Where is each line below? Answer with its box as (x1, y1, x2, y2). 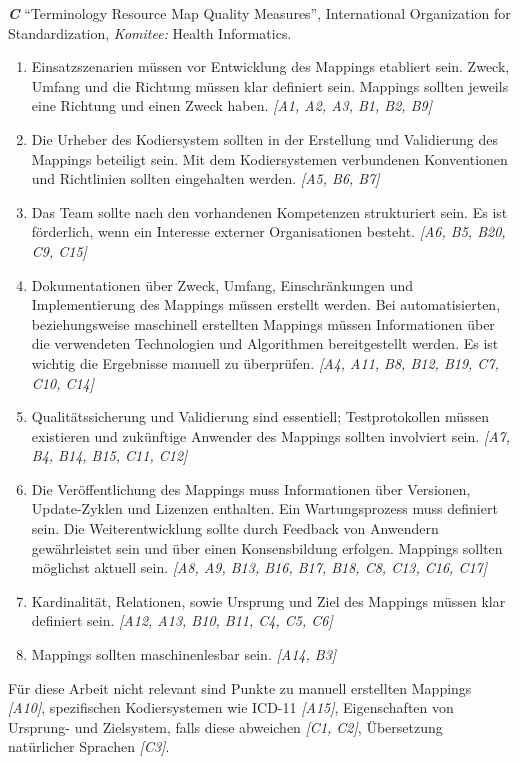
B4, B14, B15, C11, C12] (31, 445, 188, 466)
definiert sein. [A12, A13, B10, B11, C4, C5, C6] (31, 610, 333, 631)
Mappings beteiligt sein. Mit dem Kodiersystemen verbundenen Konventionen (31, 148, 508, 169)
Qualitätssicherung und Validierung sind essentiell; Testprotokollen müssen (31, 406, 490, 427)
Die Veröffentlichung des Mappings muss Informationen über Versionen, (31, 478, 471, 499)
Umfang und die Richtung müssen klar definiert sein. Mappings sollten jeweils (31, 75, 509, 96)
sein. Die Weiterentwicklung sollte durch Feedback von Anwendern (31, 518, 439, 539)
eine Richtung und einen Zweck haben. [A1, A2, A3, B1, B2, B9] (31, 95, 432, 116)
